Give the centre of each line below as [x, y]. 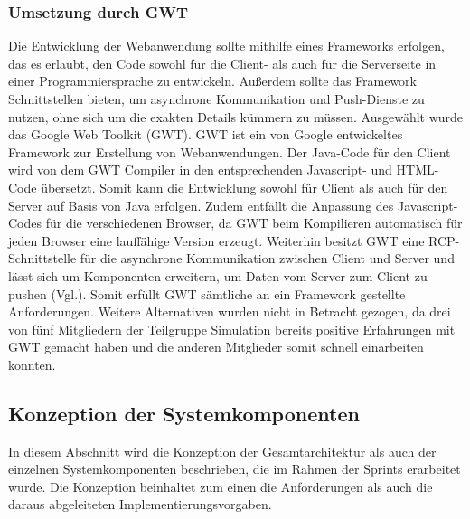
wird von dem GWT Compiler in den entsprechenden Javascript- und [200, 170]
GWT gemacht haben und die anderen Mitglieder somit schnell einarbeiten [216, 347]
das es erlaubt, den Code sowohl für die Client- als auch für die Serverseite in [222, 63]
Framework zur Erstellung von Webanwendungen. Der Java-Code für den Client [230, 151]
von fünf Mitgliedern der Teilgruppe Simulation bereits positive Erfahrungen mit [232, 329]
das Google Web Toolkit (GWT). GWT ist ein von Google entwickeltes [206, 134]
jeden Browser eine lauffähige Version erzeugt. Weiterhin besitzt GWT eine [216, 240]
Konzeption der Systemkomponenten [184, 413]
